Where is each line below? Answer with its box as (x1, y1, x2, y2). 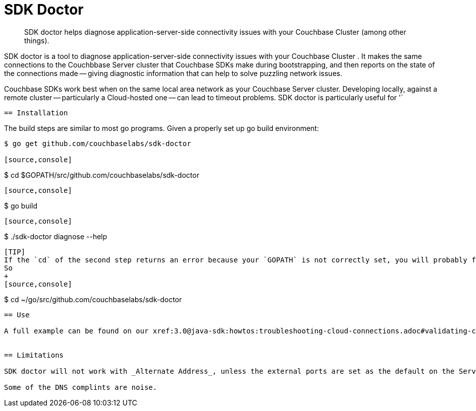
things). (24, 36, 49, 45)
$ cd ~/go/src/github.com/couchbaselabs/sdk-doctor (4, 295, 182, 304)
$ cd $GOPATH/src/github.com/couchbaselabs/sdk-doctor (4, 170, 200, 179)
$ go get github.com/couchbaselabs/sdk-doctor (4, 139, 191, 148)
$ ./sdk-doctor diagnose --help (4, 232, 107, 241)
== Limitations (4, 351, 64, 359)
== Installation (4, 108, 68, 117)
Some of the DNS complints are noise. (4, 383, 157, 391)
